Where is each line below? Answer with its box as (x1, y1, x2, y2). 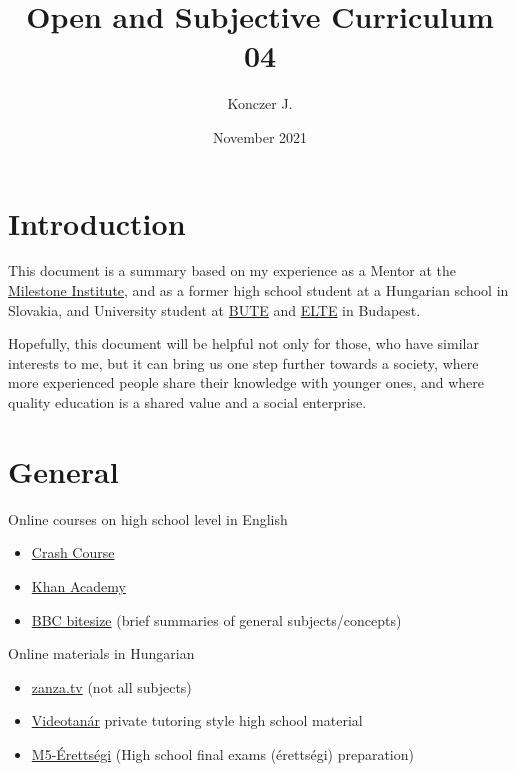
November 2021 (212, 126, 308, 147)
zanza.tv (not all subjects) (31, 676, 192, 697)
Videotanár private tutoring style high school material (31, 710, 363, 731)
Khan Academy (31, 575, 126, 596)
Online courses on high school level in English (8, 508, 288, 529)
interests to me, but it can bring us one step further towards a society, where (8, 352, 479, 373)
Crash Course (31, 542, 115, 563)
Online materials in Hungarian (8, 643, 195, 664)
